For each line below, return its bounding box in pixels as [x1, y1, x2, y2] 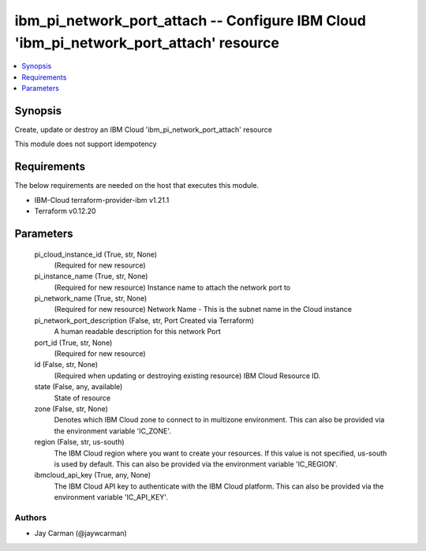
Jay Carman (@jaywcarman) [34, 529, 128, 538]
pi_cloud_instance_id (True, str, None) [34, 249, 158, 259]
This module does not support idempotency [14, 139, 157, 149]
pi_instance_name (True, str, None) [34, 272, 148, 281]
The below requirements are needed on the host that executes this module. [14, 181, 260, 190]
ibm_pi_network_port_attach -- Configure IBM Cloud [14, 12, 367, 29]
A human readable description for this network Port [54, 327, 221, 336]
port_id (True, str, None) [34, 338, 113, 347]
